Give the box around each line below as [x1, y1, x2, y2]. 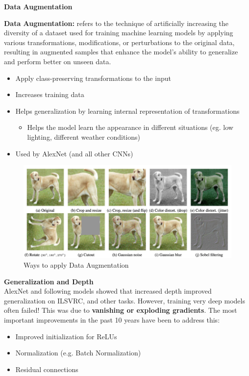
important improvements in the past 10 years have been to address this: [4, 315, 220, 325]
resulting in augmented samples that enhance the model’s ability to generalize [4, 47, 238, 57]
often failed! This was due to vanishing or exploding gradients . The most [4, 305, 237, 315]
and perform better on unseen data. [4, 56, 111, 66]
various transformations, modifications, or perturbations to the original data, [4, 37, 235, 47]
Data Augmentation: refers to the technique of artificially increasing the [4, 18, 229, 28]
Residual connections [15, 364, 78, 374]
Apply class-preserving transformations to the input [15, 73, 171, 83]
